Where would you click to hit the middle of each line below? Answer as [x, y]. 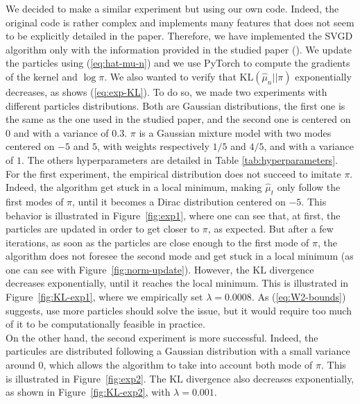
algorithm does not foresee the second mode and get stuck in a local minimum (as [180, 256]
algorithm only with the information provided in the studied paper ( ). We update [179, 49]
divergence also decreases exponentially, [270, 378]
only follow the [309, 187]
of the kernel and [42, 76]
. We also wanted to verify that [170, 76]
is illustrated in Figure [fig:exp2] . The [86, 378]
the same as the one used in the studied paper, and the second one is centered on [178, 119]
